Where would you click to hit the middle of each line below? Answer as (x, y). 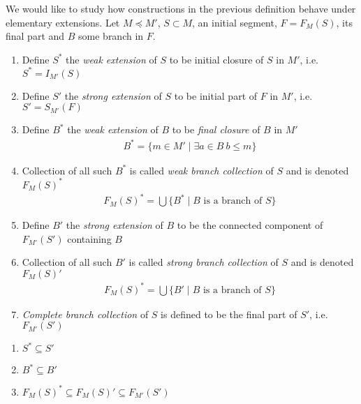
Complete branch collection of (85, 314)
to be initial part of (216, 95)
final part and (35, 36)
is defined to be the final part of (229, 314)
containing (89, 238)
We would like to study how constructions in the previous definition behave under (181, 8)
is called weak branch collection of (201, 170)
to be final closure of (216, 129)
